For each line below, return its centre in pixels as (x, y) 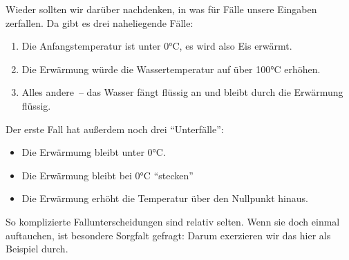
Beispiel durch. (37, 249)
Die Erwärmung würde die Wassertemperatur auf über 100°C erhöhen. (171, 69)
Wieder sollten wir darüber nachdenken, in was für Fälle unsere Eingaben (161, 9)
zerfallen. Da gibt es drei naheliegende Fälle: (100, 22)
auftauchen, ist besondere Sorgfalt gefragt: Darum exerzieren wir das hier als (168, 235)
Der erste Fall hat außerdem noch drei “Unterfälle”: (115, 129)
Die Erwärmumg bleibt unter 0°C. (94, 152)
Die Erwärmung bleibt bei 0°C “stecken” (107, 175)
